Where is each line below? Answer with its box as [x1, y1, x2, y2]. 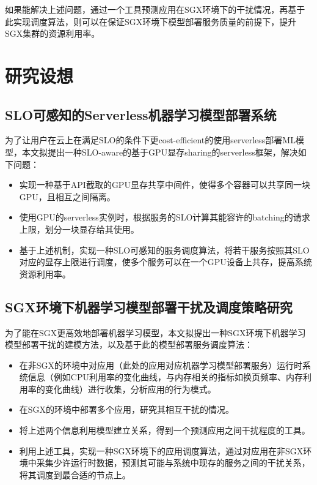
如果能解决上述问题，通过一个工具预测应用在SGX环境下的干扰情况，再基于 [5, 3, 305, 15]
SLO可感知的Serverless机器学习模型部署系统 [5, 105, 277, 124]
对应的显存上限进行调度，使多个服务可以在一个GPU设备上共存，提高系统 [19, 255, 312, 268]
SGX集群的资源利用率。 [5, 27, 100, 40]
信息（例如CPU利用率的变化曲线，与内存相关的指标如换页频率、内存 [27, 370, 303, 383]
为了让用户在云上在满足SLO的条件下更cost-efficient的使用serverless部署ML [5, 133, 296, 146]
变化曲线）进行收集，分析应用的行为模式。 [45, 382, 216, 395]
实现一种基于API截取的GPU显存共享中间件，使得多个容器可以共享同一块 [19, 178, 310, 191]
